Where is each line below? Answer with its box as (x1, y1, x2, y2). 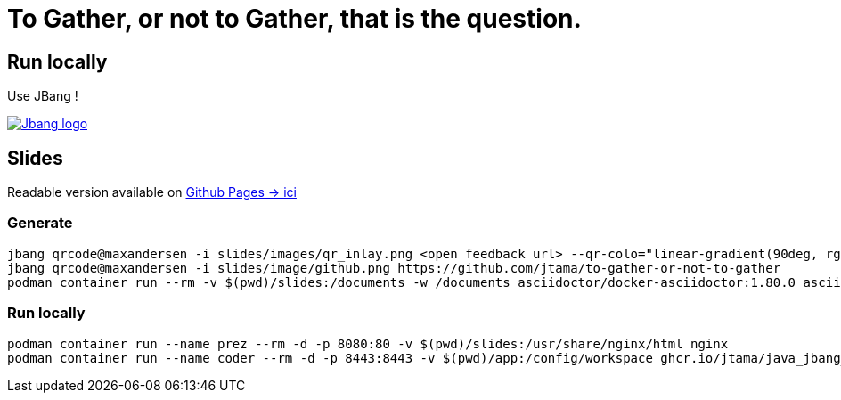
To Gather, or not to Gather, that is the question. (7, 4, 582, 34)
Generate (7, 214, 73, 233)
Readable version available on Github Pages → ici (7, 184, 297, 200)
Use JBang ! (7, 88, 78, 104)
